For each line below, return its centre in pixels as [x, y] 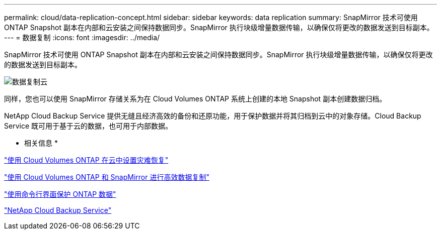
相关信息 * [41, 143]
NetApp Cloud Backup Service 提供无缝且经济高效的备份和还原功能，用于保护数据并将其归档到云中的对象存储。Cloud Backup [213, 116]
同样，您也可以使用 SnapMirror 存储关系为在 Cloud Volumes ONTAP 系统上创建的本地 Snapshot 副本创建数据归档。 [195, 99]
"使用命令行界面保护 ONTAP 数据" [60, 194]
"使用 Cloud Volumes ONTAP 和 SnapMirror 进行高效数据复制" [107, 177]
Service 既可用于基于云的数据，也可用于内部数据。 [88, 126]
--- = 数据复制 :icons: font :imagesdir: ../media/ [82, 37]
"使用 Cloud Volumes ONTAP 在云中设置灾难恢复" [86, 160]
